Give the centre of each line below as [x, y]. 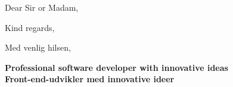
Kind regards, [30, 27]
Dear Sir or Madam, [42, 7]
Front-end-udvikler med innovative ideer [90, 79]
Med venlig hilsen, [38, 47]
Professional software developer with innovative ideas [117, 67]
